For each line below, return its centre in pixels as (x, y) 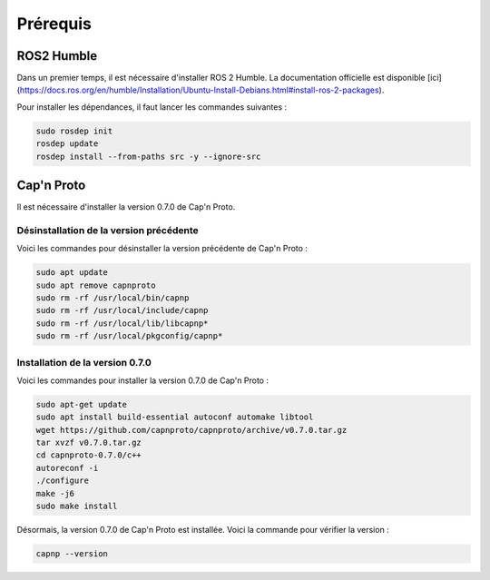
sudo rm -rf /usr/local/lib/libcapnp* (122, 323)
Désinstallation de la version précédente (108, 230)
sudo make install (77, 506)
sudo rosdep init (74, 131)
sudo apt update (72, 273)
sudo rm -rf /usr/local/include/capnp (122, 310)
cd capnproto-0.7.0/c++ (89, 455)
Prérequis (54, 24)
